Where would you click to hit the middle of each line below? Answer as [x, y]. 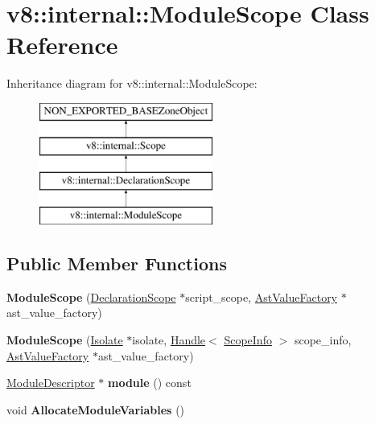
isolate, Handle [169, 340]
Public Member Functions [117, 263]
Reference [62, 45]
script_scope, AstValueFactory [262, 296]
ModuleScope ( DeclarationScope [91, 296]
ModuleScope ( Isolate [65, 340]
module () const [150, 383]
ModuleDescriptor [51, 383]
